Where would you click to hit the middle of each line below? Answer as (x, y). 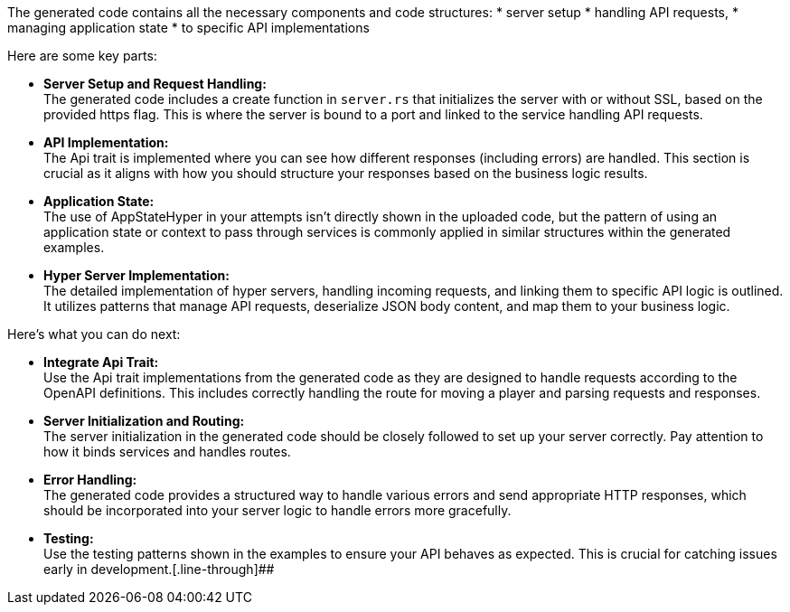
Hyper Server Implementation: (136, 275)
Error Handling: (90, 480)
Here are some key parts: (82, 56)
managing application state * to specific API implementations (188, 28)
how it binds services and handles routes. (167, 452)
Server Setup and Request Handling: (155, 84)
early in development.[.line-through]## (159, 569)
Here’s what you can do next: (94, 334)
